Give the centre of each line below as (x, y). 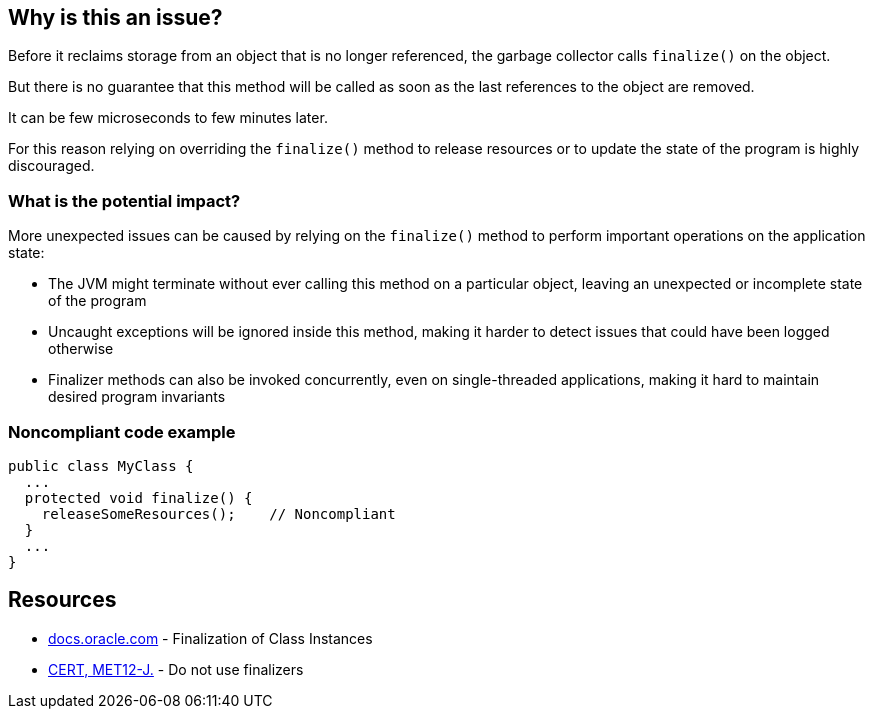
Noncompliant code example (122, 431)
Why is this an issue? (115, 17)
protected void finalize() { (138, 497)
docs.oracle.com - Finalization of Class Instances (210, 638)
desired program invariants (137, 397)
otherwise (81, 349)
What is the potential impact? (124, 200)
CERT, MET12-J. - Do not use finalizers (176, 669)
